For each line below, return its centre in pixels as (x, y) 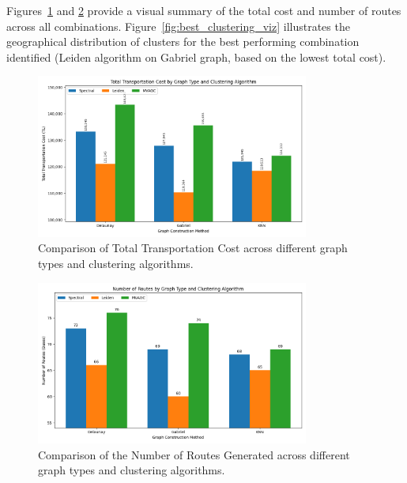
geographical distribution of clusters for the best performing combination (183, 42)
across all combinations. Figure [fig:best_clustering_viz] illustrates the (178, 26)
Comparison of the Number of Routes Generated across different (194, 454)
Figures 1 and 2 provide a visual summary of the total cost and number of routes (204, 10)
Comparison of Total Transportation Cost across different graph (193, 248)
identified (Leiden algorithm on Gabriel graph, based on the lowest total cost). (196, 57)
